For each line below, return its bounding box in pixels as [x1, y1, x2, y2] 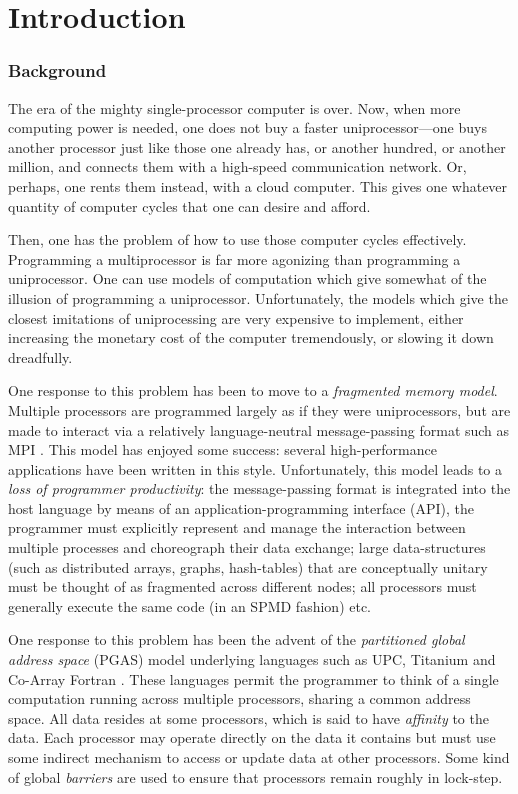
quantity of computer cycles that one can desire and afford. [8, 195, 371, 216]
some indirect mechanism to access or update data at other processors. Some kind [8, 747, 510, 767]
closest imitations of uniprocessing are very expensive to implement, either [8, 307, 464, 328]
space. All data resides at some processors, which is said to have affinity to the [8, 707, 489, 728]
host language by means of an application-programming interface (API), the [8, 497, 474, 518]
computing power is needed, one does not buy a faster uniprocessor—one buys [8, 117, 487, 138]
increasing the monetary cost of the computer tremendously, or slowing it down [8, 327, 494, 348]
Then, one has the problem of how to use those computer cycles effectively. [8, 229, 467, 250]
